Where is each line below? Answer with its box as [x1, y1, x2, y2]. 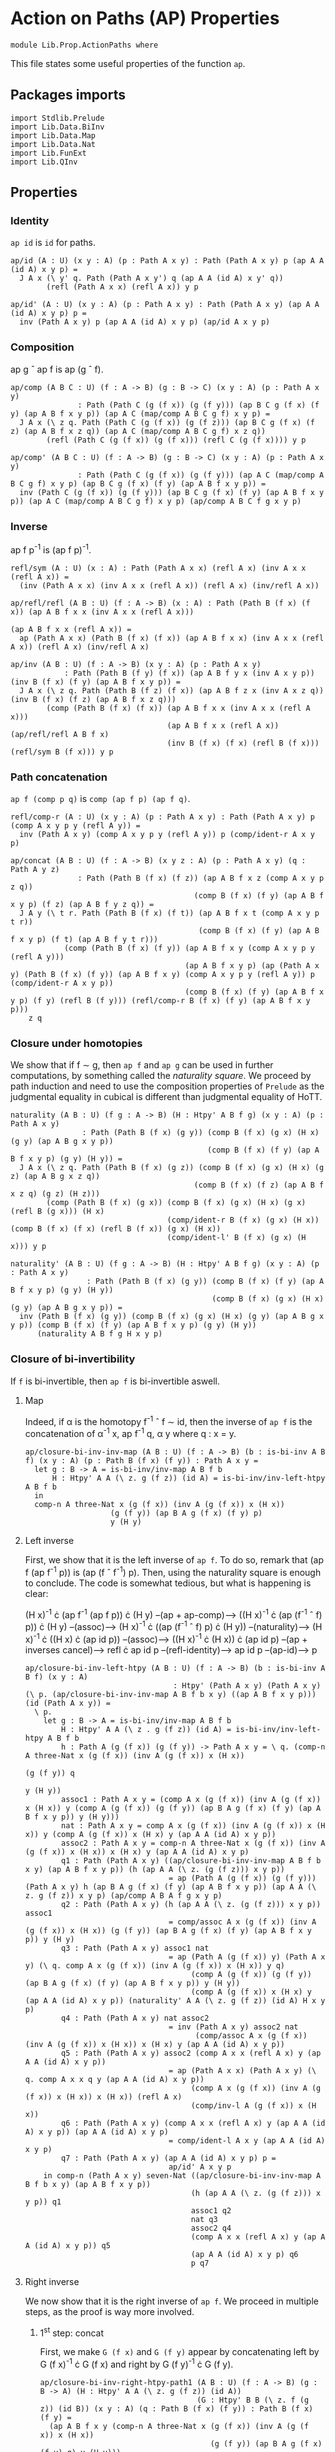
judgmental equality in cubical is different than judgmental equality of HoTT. [10, 1091, 323, 1103]
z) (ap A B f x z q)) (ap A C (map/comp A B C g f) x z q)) [10, 426, 267, 436]
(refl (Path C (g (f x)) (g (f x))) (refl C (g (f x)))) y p [46, 435, 307, 445]
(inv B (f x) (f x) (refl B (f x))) [166, 738, 320, 748]
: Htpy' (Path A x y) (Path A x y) [173, 1680, 322, 1691]
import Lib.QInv [10, 157, 78, 167]
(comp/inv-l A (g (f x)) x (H [190, 2100, 317, 2111]
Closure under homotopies [10, 1036, 143, 1050]
